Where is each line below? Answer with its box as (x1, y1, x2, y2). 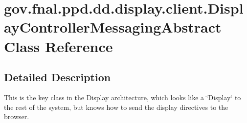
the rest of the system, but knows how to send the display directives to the (4, 102, 228, 112)
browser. (4, 111, 29, 122)
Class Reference (4, 36, 113, 56)
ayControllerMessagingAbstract (4, 17, 222, 37)
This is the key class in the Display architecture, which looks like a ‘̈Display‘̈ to (4, 92, 241, 102)
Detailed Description (4, 70, 111, 85)
